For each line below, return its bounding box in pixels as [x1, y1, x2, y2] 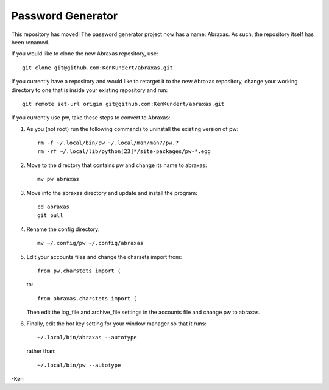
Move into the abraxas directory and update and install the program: [26, 189, 197, 196]
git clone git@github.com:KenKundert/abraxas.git [22, 64, 174, 71]
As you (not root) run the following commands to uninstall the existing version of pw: [26, 125, 239, 132]
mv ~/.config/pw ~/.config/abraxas [37, 239, 144, 247]
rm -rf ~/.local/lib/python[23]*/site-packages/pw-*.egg [37, 148, 211, 155]
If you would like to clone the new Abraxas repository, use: [11, 50, 158, 57]
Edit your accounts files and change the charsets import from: [26, 253, 182, 260]
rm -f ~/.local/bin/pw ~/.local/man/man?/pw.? [37, 140, 179, 146]
